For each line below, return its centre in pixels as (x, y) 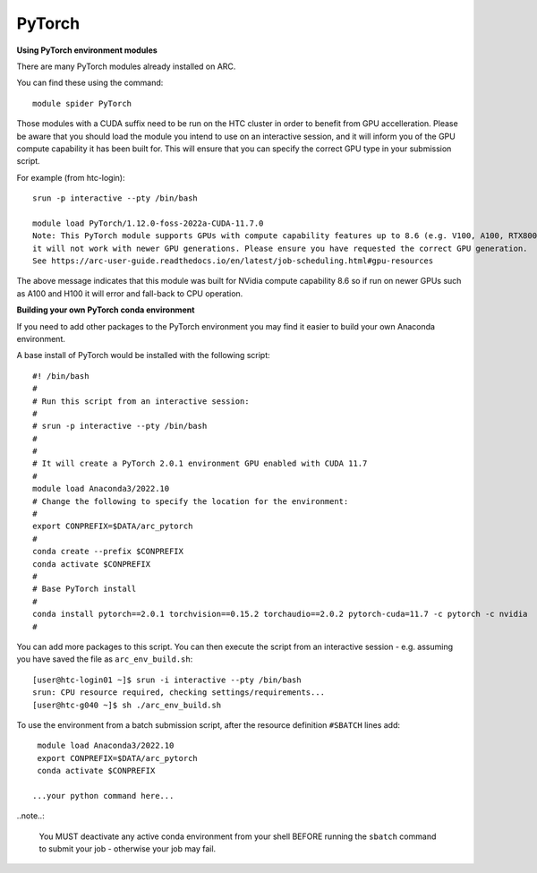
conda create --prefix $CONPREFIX (108, 552)
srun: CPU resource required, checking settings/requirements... (179, 693)
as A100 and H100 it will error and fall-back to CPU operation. (130, 293)
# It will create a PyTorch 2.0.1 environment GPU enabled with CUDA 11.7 (200, 464)
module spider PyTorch (82, 103)
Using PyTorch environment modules (87, 50)
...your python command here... (103, 796)
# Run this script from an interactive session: (141, 401)
